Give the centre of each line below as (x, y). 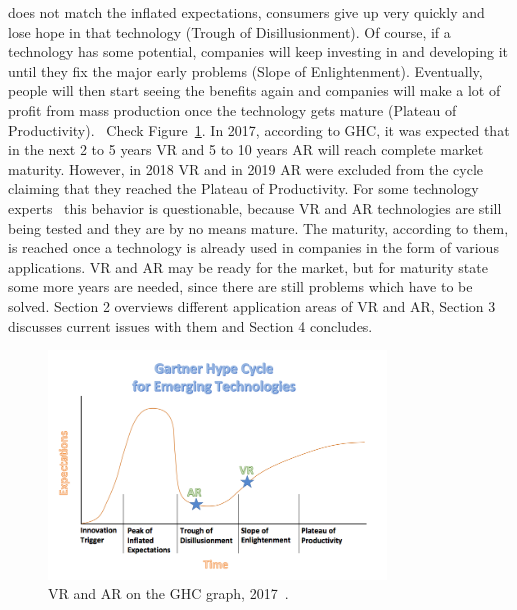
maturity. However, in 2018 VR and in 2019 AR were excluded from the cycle (245, 168)
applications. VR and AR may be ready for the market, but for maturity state (248, 266)
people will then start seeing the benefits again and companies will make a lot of (254, 90)
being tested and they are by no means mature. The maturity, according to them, (258, 227)
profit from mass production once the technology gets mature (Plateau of (232, 109)
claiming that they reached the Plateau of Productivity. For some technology (243, 188)
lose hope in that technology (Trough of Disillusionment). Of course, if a (229, 31)
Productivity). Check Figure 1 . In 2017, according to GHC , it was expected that (259, 129)
